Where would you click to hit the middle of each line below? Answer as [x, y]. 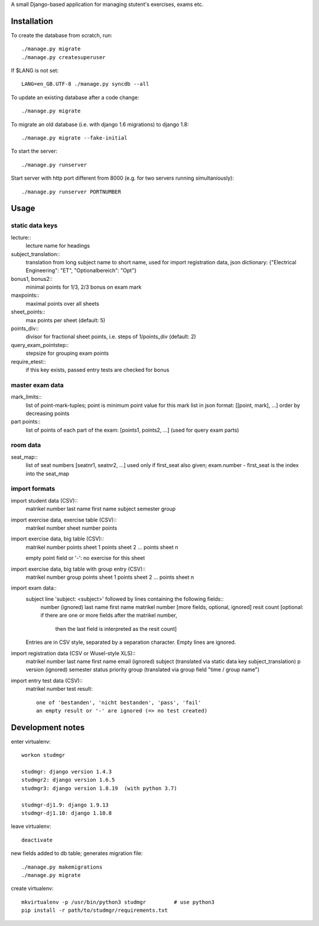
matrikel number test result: [59, 689]
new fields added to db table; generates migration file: [77, 853]
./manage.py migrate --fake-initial [74, 138]
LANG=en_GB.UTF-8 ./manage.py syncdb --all [85, 84]
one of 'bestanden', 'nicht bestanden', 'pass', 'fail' [119, 702]
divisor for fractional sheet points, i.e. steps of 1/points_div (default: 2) [111, 336]
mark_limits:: [26, 397]
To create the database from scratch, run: [61, 35]
